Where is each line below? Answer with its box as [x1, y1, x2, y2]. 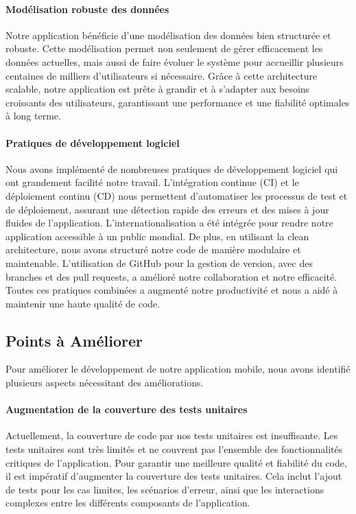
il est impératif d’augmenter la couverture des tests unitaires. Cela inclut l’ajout [5, 469, 342, 483]
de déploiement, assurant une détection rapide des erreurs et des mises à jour [5, 202, 329, 216]
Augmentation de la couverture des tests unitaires [5, 402, 248, 417]
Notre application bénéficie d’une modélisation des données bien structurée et [5, 27, 331, 42]
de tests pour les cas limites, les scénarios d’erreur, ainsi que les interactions [5, 482, 324, 496]
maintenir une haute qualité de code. [5, 296, 161, 310]
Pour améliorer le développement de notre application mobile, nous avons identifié [5, 362, 351, 376]
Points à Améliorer [5, 329, 143, 351]
